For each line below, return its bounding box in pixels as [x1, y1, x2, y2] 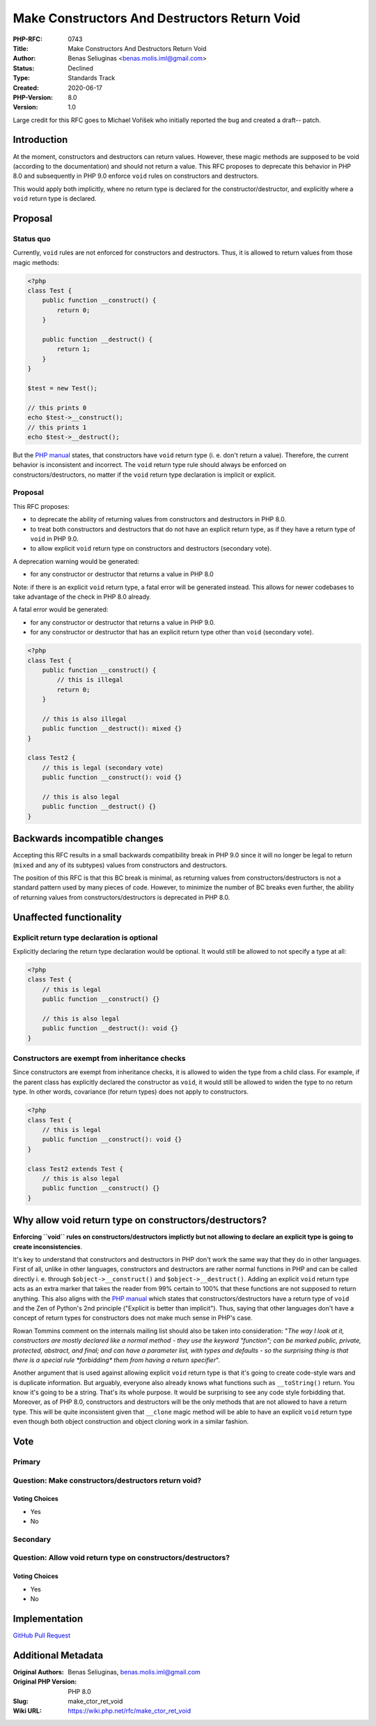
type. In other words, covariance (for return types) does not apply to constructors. [13, 1087, 249, 1096]
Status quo [13, 234, 52, 243]
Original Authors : [13, 1667, 64, 1676]
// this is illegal [56, 676, 123, 684]
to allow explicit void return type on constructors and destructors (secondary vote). [30, 544, 272, 553]
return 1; [56, 345, 91, 353]
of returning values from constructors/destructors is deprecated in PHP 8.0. [13, 893, 230, 901]
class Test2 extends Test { [27, 1165, 123, 1173]
